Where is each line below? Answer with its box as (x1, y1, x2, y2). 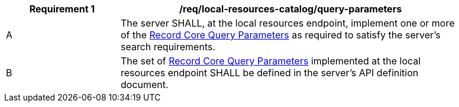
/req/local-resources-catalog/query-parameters (179, 3, 402, 15)
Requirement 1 (29, 3, 95, 15)
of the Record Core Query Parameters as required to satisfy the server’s (121, 29, 441, 41)
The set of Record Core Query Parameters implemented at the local (121, 55, 421, 67)
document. (121, 79, 169, 90)
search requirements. (121, 41, 216, 53)
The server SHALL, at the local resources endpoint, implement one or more (121, 17, 455, 29)
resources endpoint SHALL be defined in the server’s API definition (121, 67, 419, 79)
